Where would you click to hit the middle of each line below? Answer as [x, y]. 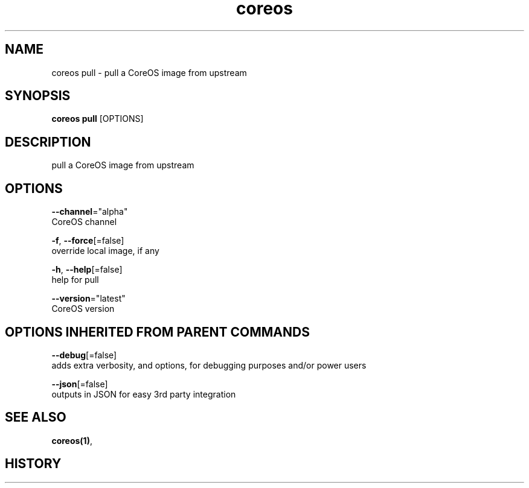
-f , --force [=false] [88, 241]
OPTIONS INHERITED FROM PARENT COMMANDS [157, 332]
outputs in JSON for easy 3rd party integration [144, 394]
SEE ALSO [36, 417]
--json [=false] [80, 384]
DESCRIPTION [48, 142]
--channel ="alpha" [90, 212]
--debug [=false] [84, 355]
